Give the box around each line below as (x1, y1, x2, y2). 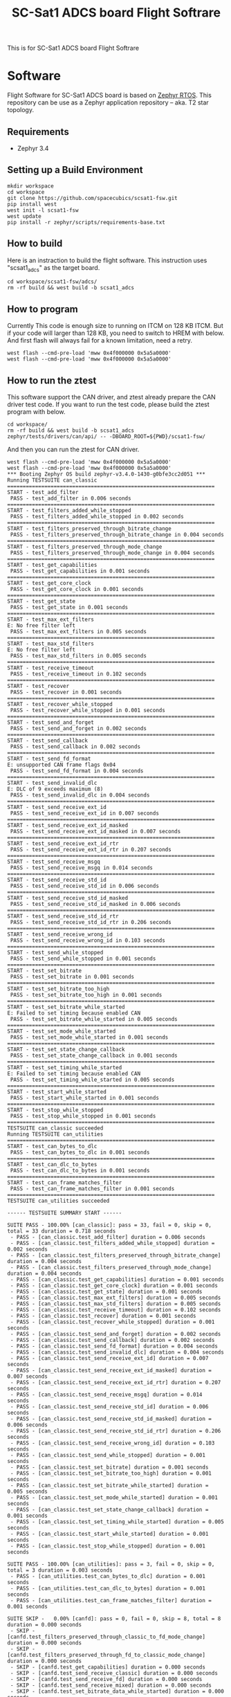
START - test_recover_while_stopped (7, 700, 113, 707)
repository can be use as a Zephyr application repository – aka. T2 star (7, 98, 209, 107)
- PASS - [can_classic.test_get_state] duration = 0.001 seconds (10, 1288, 203, 1295)
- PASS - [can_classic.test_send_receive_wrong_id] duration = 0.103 (10, 1440, 215, 1446)
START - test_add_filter (7, 489, 79, 496)
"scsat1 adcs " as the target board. (7, 263, 100, 273)
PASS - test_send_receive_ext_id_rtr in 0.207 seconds (10, 846, 172, 853)
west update (7, 212, 41, 219)
